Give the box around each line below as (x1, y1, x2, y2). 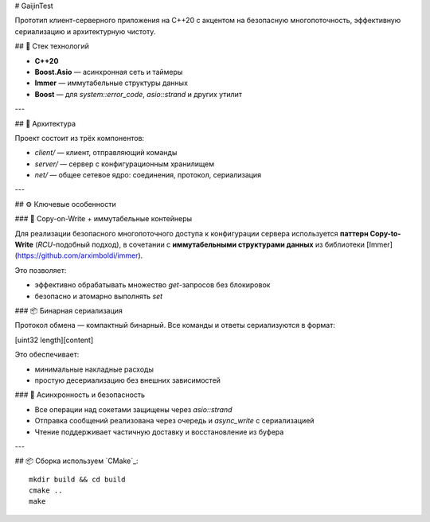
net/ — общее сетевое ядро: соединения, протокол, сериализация (34, 170, 262, 180)
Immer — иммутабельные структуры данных (34, 78, 189, 88)
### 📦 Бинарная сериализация (14, 306, 123, 315)
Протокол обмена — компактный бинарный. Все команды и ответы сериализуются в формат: (14, 321, 336, 330)
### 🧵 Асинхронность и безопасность (14, 390, 146, 399)
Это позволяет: (14, 265, 67, 275)
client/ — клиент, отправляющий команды (34, 148, 178, 158)
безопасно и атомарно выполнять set (34, 291, 163, 301)
